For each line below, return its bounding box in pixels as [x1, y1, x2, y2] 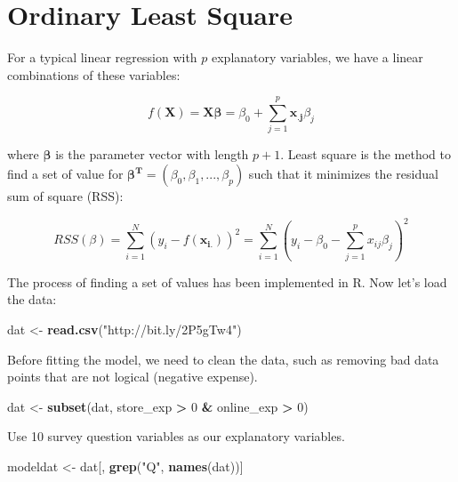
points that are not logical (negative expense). [7, 367, 258, 386]
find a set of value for [7, 165, 124, 183]
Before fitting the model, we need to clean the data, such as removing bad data [7, 349, 439, 368]
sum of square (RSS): [7, 187, 124, 205]
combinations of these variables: [7, 65, 181, 84]
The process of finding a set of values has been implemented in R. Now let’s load [7, 272, 447, 291]
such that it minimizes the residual [248, 165, 438, 183]
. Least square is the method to [280, 145, 452, 164]
